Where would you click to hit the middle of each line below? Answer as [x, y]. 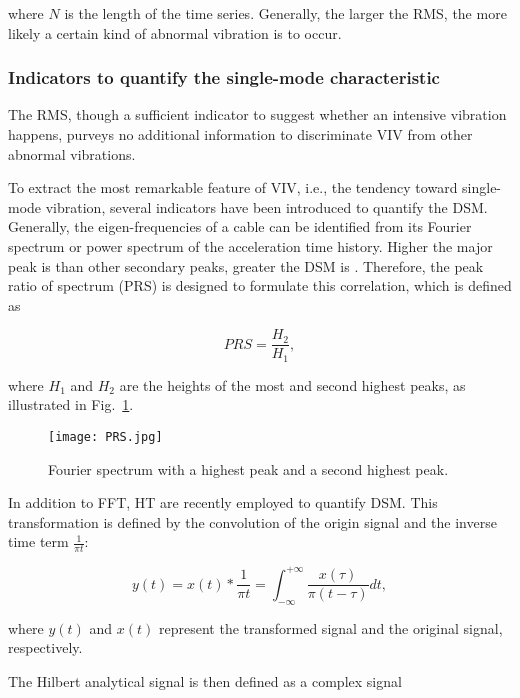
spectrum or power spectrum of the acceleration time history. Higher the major [250, 245]
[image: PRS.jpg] [105, 437]
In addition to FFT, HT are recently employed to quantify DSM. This [223, 502]
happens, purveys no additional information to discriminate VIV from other [240, 134]
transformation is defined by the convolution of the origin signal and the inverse [252, 521]
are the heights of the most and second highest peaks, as [292, 384]
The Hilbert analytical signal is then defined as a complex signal [205, 680]
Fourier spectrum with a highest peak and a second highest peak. [248, 468]
